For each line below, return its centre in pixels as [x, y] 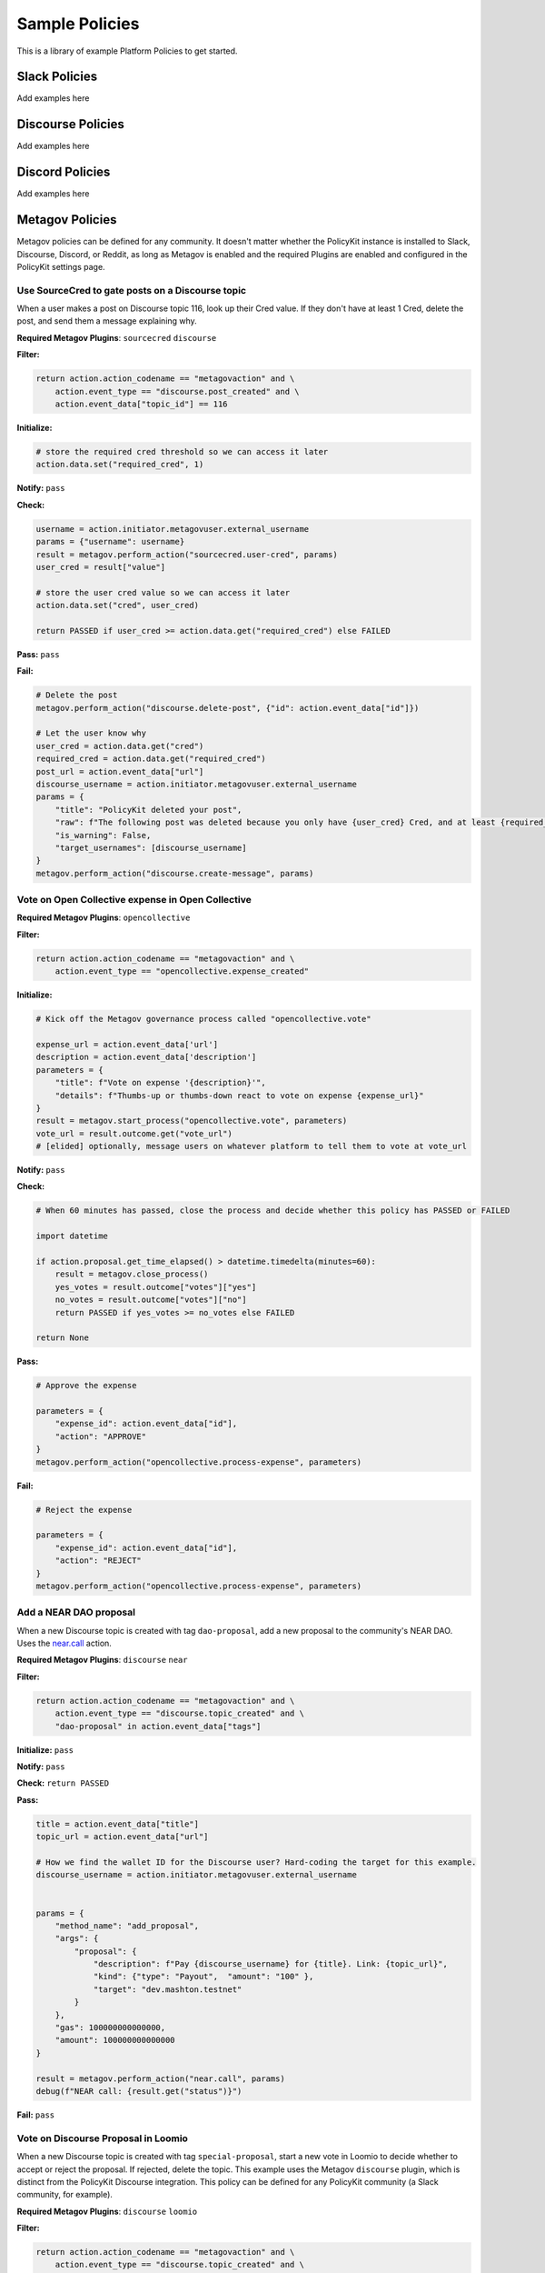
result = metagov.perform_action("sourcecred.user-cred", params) [187, 554]
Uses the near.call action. [64, 1643]
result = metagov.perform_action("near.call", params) [160, 2078]
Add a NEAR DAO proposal [76, 1612]
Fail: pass [36, 2115]
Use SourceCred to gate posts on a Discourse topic [132, 290]
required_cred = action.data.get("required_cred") [151, 759]
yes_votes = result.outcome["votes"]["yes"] [156, 1287]
